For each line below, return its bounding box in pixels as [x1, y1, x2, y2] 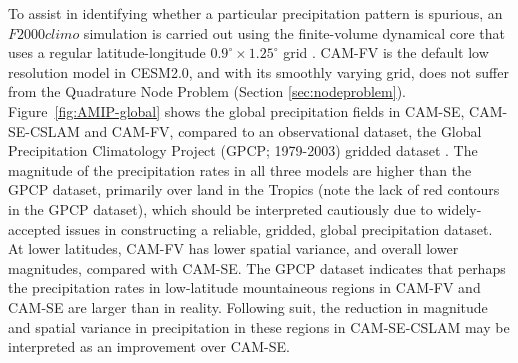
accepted [8, 218, 61, 239]
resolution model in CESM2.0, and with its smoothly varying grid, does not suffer [8, 61, 509, 82]
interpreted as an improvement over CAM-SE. [8, 336, 290, 357]
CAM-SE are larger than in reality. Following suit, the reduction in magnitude [8, 296, 488, 317]
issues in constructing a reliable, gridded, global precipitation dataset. [65, 218, 493, 239]
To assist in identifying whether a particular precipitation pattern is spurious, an [8, 3, 503, 23]
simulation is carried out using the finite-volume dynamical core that [83, 22, 505, 43]
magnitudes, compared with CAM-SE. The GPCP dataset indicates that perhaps [8, 257, 506, 278]
